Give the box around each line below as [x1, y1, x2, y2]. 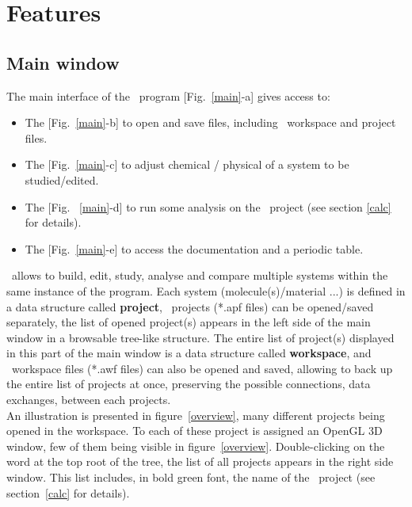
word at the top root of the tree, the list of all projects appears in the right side [6, 453, 394, 470]
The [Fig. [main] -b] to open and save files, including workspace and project [25, 114, 396, 131]
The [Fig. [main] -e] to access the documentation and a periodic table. [25, 240, 364, 257]
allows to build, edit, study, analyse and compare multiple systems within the [11, 267, 388, 284]
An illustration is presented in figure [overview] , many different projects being [6, 406, 385, 423]
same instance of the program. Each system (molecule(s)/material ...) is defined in [6, 282, 406, 299]
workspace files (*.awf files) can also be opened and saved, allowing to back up [11, 360, 393, 376]
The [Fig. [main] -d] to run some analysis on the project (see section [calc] [25, 198, 391, 215]
